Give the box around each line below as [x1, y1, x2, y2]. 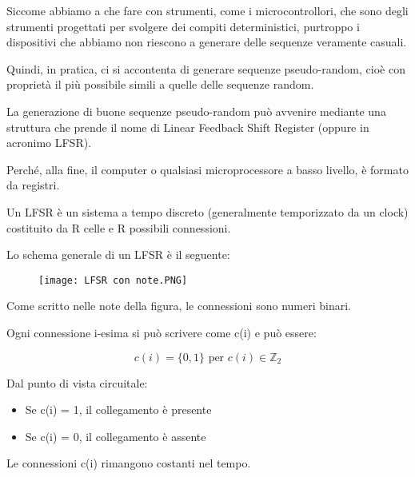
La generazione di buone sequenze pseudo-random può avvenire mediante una [6, 102, 386, 119]
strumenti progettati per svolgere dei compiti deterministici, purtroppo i [6, 18, 360, 34]
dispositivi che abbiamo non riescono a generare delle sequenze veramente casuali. [6, 34, 407, 50]
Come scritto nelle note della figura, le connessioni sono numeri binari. [6, 297, 351, 314]
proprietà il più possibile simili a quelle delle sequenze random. [6, 76, 314, 93]
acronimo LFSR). [6, 134, 92, 151]
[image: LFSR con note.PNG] [38, 274, 188, 286]
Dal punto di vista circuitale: [6, 374, 148, 391]
